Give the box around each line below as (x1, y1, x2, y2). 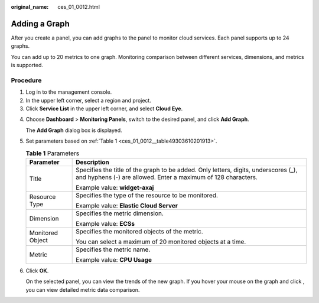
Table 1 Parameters (25, 149, 80, 157)
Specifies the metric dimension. (76, 209, 164, 218)
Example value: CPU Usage (76, 255, 152, 264)
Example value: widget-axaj (76, 183, 154, 192)
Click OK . (25, 267, 49, 274)
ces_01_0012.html (57, 4, 100, 10)
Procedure (11, 76, 42, 84)
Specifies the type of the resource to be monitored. (76, 191, 219, 199)
